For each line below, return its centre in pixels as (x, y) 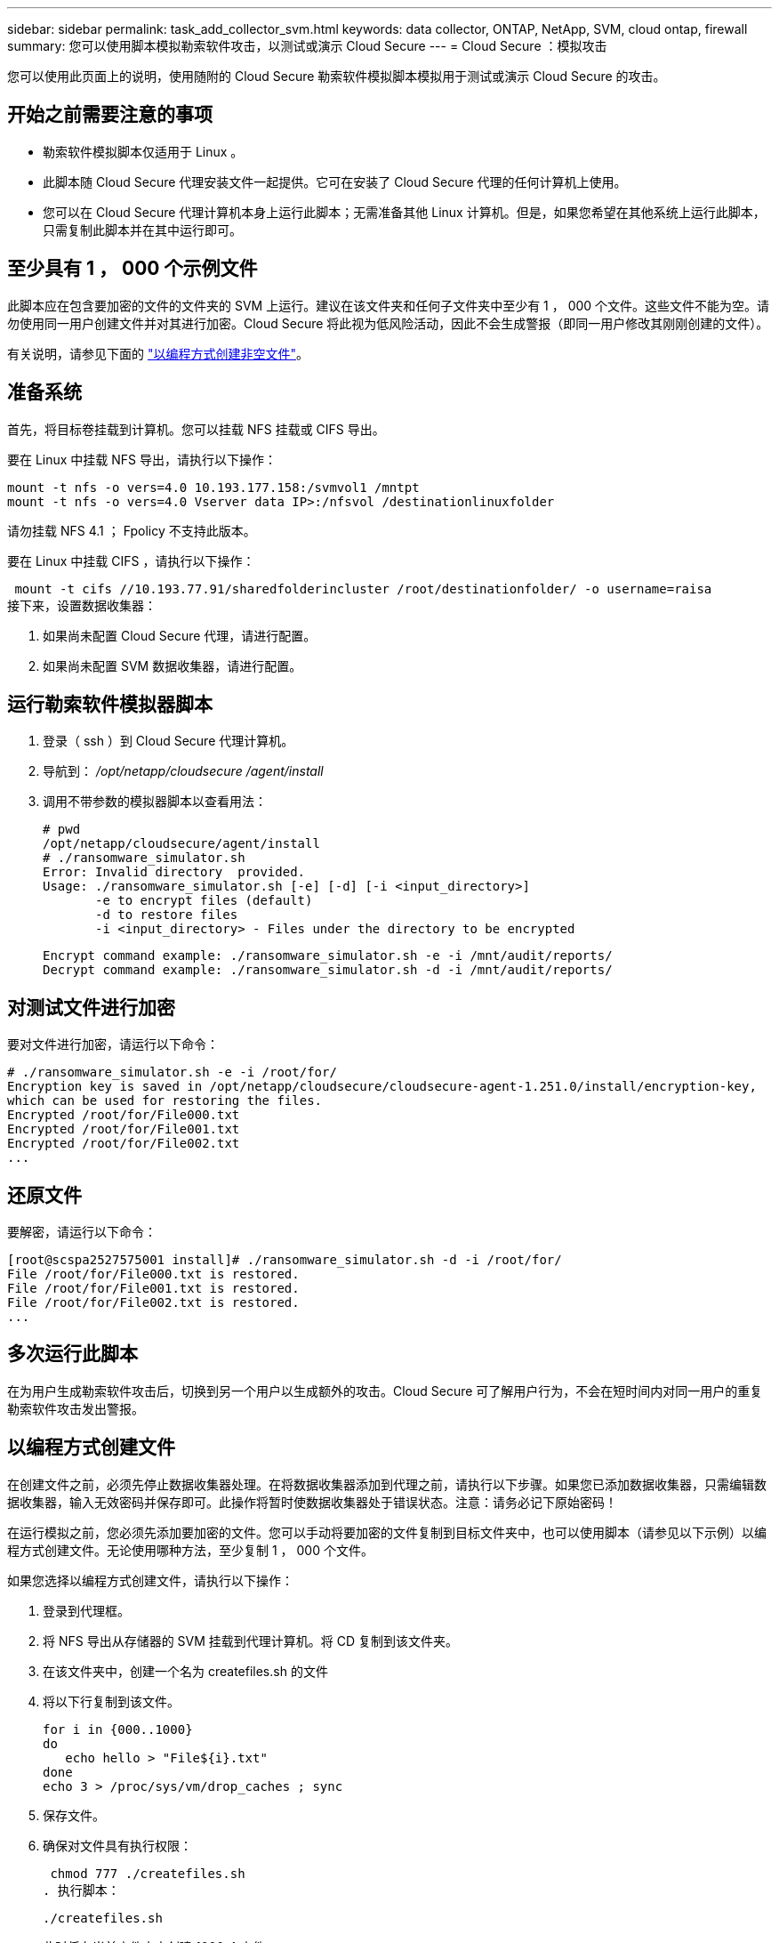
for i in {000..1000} (118, 1729)
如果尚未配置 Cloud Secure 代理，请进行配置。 (180, 635)
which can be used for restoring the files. (165, 1101)
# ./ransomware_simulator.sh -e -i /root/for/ (172, 1072)
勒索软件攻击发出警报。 (76, 1408)
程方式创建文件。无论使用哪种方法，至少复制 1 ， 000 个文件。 (190, 1550)
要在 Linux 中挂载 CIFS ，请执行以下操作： (131, 560)
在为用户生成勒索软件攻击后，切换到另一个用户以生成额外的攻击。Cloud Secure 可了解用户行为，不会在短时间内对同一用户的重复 (385, 1391)
